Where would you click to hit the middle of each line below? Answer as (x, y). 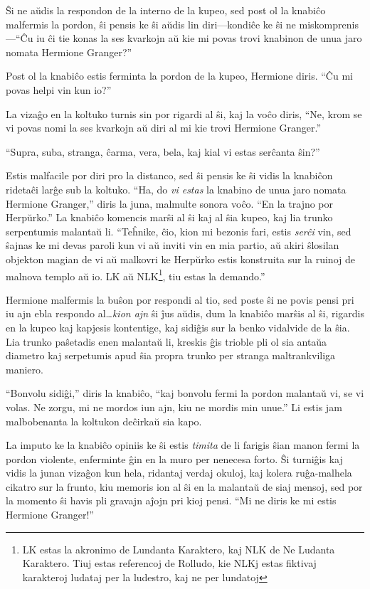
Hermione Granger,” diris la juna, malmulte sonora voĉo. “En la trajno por (170, 203)
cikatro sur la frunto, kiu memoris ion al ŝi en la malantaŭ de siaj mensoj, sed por (184, 486)
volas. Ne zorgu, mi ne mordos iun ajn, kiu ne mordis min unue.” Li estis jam (174, 407)
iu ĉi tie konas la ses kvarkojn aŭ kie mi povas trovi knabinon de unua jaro (199, 38)
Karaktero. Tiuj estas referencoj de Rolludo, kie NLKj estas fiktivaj (169, 563)
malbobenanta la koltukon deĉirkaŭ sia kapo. (104, 421)
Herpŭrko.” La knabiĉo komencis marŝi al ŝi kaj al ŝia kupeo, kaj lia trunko (169, 217)
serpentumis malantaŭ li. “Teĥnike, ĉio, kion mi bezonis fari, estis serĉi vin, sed (179, 231)
